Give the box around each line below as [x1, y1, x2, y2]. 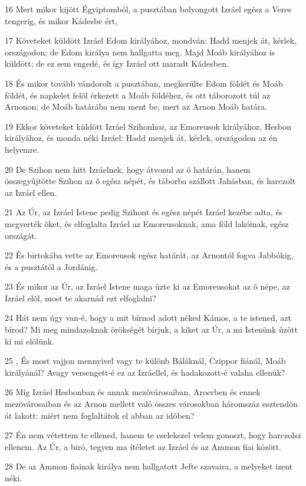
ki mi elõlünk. [5, 334, 55, 347]
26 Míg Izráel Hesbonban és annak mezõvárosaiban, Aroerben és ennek [5, 386, 261, 398]
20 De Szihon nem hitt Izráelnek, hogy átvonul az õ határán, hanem [5, 163, 251, 175]
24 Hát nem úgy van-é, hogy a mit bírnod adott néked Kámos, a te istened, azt [5, 311, 291, 324]
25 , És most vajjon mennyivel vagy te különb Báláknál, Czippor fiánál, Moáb [5, 354, 286, 367]
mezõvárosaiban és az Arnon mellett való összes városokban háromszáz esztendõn [5, 398, 298, 410]
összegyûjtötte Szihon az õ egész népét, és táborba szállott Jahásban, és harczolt [5, 175, 296, 187]
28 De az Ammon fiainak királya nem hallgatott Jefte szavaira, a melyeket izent [5, 460, 293, 472]
